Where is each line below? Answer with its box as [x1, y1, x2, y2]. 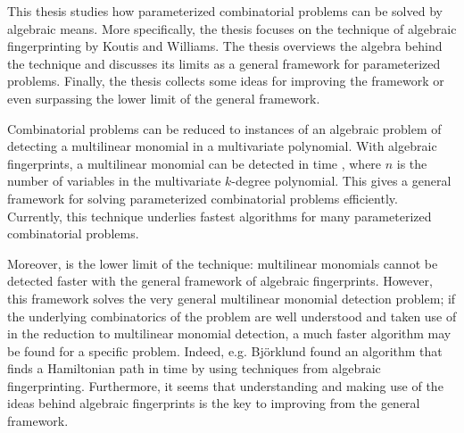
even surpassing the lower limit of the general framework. [7, 88, 320, 107]
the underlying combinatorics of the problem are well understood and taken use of [7, 306, 457, 325]
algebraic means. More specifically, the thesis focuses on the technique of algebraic [7, 19, 457, 37]
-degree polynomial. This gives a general [231, 171, 452, 190]
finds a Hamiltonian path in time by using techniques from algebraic [7, 359, 381, 378]
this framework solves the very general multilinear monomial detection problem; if [7, 288, 456, 307]
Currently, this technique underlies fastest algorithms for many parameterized [7, 206, 432, 225]
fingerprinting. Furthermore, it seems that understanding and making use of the [7, 376, 443, 395]
